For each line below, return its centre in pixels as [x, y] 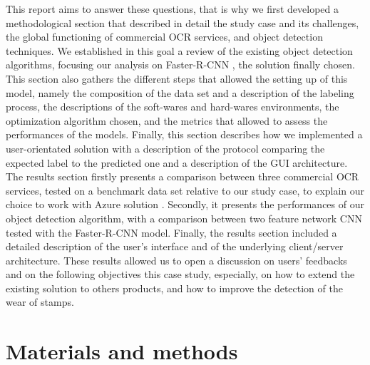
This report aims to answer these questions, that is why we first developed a [172, 9]
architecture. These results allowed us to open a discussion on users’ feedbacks [176, 260]
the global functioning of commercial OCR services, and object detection [164, 37]
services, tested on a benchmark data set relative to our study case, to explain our [185, 190]
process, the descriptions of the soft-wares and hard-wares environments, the [173, 107]
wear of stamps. [40, 302]
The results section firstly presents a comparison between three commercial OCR [183, 176]
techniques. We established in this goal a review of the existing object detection [179, 50]
